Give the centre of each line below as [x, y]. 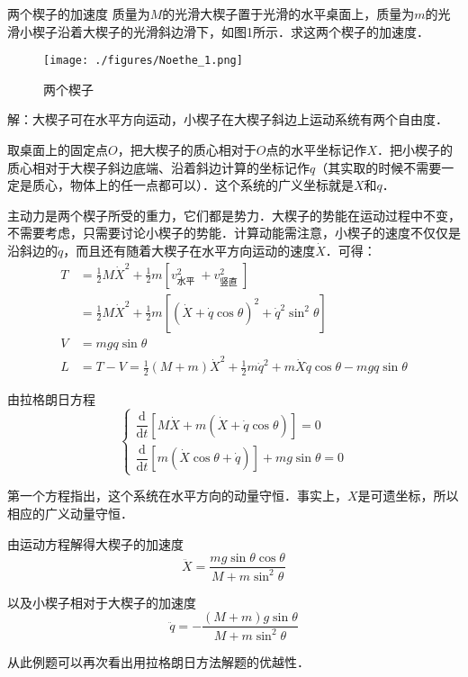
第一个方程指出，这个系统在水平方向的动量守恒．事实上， [177, 496]
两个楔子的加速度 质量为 [79, 14]
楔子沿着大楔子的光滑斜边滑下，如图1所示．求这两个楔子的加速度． [230, 31]
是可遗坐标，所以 [408, 496]
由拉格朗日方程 [51, 399]
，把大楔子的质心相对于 [187, 150]
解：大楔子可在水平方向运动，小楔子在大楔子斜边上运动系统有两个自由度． [228, 119]
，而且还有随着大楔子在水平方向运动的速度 [189, 250]
